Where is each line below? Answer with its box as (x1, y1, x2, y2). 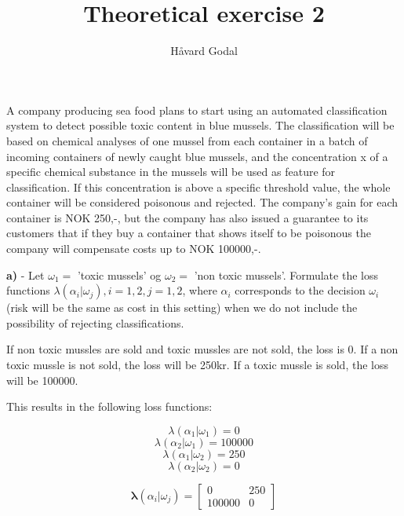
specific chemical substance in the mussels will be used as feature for (6, 163, 336, 180)
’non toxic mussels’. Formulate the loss (194, 266, 378, 283)
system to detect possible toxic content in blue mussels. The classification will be (6, 117, 395, 134)
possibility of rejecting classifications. (6, 314, 184, 331)
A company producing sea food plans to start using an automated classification (6, 101, 388, 118)
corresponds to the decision (235, 282, 366, 298)
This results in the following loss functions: (6, 398, 213, 415)
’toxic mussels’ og (77, 266, 162, 283)
